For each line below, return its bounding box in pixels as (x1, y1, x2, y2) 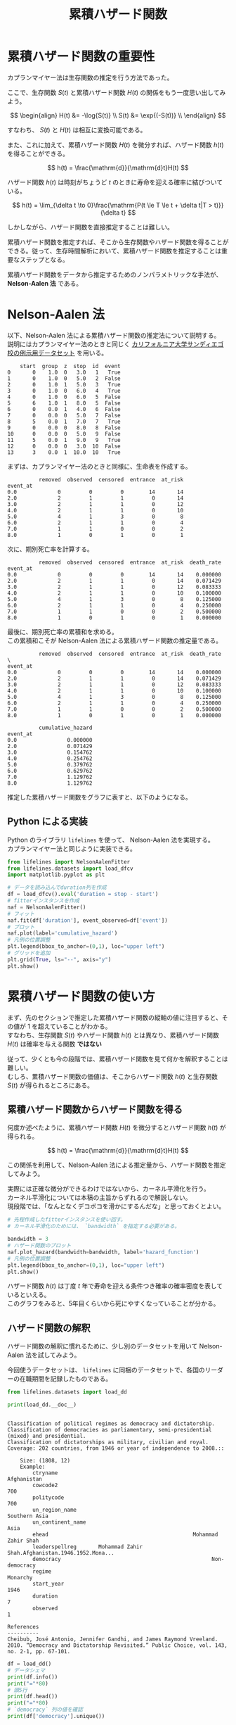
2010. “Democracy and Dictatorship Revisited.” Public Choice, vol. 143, (7, 1642, 228, 1649)
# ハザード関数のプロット (7, 1242, 72, 1249)
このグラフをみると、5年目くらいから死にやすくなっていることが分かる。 (7, 1299, 220, 1308)
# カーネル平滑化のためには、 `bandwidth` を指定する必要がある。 (7, 1222, 181, 1230)
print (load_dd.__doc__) (7, 1401, 77, 1408)
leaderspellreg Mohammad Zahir (32, 1543, 143, 1550)
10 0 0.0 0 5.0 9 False (7, 430, 121, 437)
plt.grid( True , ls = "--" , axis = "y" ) (7, 956, 112, 963)
